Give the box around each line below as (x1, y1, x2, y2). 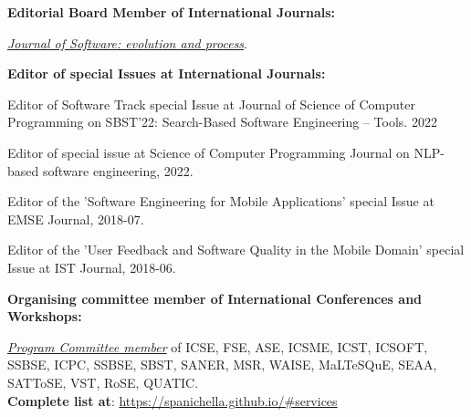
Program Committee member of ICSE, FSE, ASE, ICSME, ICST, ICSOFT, (7, 337, 428, 356)
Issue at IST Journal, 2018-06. (7, 257, 176, 276)
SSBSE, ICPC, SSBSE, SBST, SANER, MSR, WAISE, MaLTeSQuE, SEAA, (7, 355, 437, 374)
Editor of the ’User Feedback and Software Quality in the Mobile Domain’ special (7, 240, 465, 259)
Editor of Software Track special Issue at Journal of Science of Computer (7, 94, 415, 113)
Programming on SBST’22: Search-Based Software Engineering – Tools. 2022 (7, 112, 437, 131)
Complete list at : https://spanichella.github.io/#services (7, 391, 338, 410)
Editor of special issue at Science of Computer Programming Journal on (7, 142, 410, 162)
